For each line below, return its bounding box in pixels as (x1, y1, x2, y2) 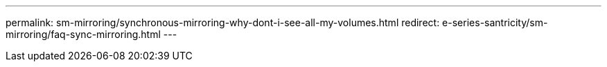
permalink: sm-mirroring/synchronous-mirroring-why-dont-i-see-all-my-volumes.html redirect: (6, 17, 440, 28)
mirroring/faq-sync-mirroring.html (6, 28, 161, 40)
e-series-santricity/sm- (442, 17, 548, 28)
